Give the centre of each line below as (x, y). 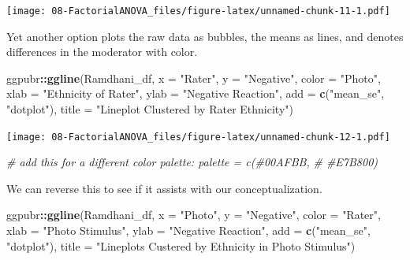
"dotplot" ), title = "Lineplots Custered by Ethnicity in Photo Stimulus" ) (181, 245)
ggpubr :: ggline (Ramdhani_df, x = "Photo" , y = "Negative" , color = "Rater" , (194, 215)
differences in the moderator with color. (102, 52)
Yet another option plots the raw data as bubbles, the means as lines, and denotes (205, 36)
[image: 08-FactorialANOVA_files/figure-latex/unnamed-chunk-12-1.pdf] (198, 137)
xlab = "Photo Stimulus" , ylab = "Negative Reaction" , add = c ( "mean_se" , (188, 230)
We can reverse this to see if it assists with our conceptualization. (164, 188)
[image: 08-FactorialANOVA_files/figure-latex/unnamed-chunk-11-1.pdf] (198, 11)
